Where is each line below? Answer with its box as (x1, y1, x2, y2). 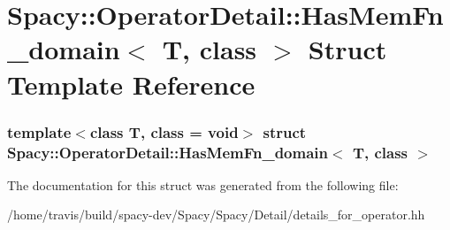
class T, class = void (89, 120, 239, 142)
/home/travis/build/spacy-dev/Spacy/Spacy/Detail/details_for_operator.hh (7, 205, 425, 224)
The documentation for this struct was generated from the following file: (7, 175, 399, 194)
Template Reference (7, 65, 256, 102)
